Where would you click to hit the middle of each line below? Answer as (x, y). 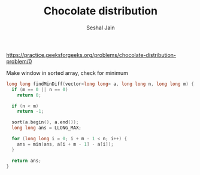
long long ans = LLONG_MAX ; (47, 128)
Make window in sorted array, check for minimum (67, 73)
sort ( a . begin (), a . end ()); (45, 122)
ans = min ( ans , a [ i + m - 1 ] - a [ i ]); (65, 144)
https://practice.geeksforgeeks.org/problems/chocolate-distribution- (91, 55)
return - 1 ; (31, 111)
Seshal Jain (101, 28)
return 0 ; (29, 95)
